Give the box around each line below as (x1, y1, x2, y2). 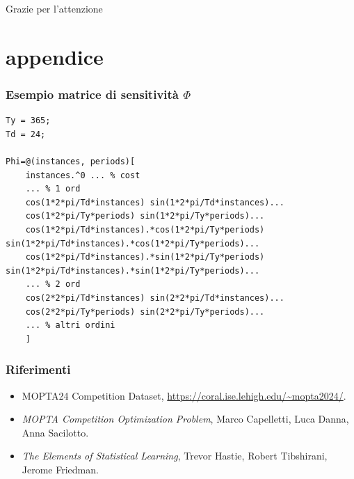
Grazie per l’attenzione (6, 1, 103, 15)
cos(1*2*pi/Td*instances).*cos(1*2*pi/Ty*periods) (25, 224, 265, 235)
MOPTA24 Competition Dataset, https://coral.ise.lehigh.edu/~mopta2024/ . (22, 388, 346, 402)
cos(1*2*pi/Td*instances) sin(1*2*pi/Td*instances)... (25, 197, 284, 207)
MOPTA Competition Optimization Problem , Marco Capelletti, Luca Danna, (22, 411, 349, 426)
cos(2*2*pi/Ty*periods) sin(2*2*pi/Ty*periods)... (25, 306, 265, 317)
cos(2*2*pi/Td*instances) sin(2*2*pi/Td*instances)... (25, 292, 284, 303)
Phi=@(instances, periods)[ (6, 156, 136, 166)
